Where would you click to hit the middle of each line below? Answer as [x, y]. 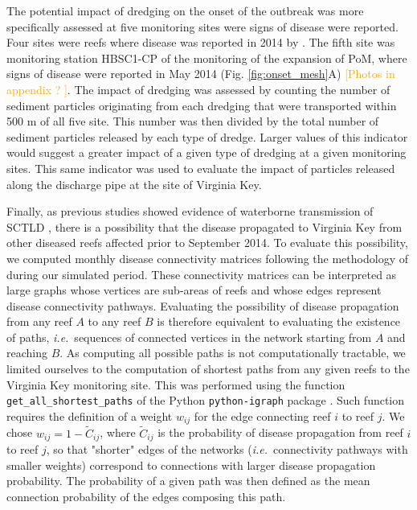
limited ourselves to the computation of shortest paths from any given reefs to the [208, 369]
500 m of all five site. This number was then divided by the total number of [193, 121]
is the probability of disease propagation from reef [280, 432]
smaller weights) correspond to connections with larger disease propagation [191, 465]
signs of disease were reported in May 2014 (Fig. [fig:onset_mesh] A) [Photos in [201, 74]
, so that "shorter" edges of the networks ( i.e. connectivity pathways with [227, 449]
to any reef [114, 321]
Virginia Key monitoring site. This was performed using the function [176, 384]
